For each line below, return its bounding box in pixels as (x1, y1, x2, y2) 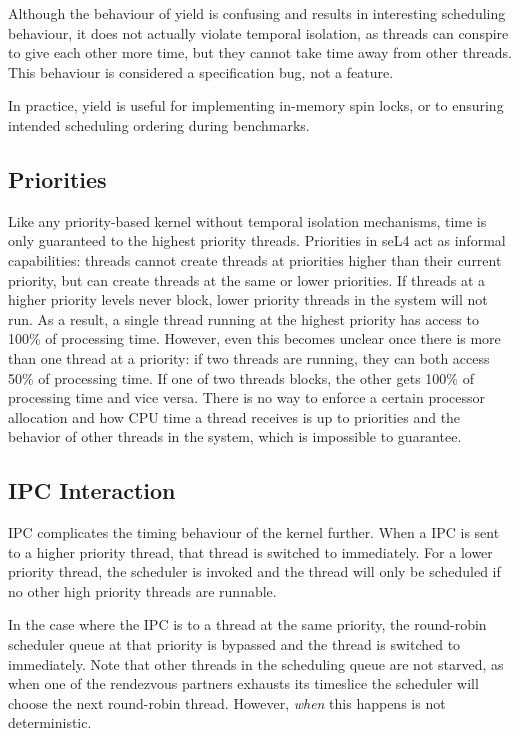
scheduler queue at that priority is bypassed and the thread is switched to (8, 634, 461, 655)
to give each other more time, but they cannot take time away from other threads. (8, 42, 512, 63)
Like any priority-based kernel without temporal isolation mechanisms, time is (8, 210, 487, 231)
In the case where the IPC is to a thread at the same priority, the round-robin (8, 614, 487, 635)
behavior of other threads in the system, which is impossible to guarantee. (8, 426, 462, 447)
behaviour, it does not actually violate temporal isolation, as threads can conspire (8, 22, 509, 43)
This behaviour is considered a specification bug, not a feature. (8, 61, 394, 82)
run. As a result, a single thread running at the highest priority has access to (8, 308, 479, 329)
